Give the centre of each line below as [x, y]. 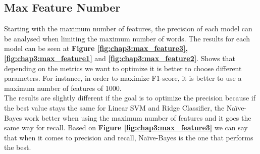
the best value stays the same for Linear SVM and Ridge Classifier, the [114, 107]
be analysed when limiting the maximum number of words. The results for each [127, 38]
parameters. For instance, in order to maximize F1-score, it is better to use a [123, 78]
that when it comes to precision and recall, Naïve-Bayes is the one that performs [129, 137]
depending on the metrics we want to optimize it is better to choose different [123, 68]
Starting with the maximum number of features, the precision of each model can [128, 29]
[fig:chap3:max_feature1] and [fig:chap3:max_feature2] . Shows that [120, 58]
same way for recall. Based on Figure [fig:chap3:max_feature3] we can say [126, 127]
